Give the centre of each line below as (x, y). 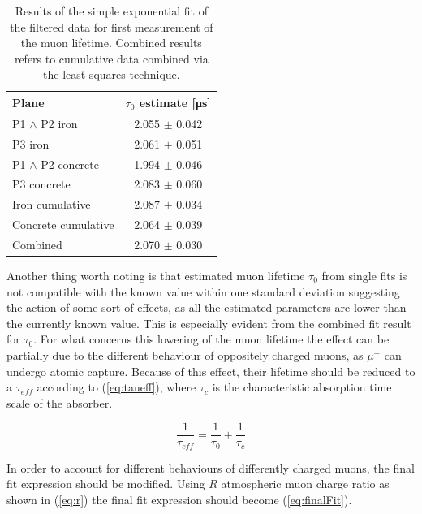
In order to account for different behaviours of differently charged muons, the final (211, 467)
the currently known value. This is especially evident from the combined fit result (209, 323)
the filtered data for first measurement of (112, 26)
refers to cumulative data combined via (111, 58)
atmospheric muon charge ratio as (305, 484)
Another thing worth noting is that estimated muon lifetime (156, 275)
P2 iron (59, 123)
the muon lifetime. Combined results (111, 43)
